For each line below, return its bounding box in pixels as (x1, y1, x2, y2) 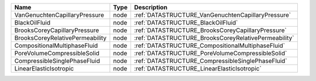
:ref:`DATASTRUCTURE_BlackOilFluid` (133, 19, 238, 26)
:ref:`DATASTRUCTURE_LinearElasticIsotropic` (133, 65, 262, 72)
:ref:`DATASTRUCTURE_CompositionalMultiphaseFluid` (133, 41, 286, 50)
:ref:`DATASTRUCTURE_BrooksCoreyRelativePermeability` (133, 34, 294, 42)
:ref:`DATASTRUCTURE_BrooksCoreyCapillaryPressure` (133, 26, 287, 34)
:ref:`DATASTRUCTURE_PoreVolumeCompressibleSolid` (133, 50, 287, 57)
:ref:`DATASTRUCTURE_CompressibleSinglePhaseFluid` (133, 57, 287, 65)
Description (133, 3, 168, 11)
